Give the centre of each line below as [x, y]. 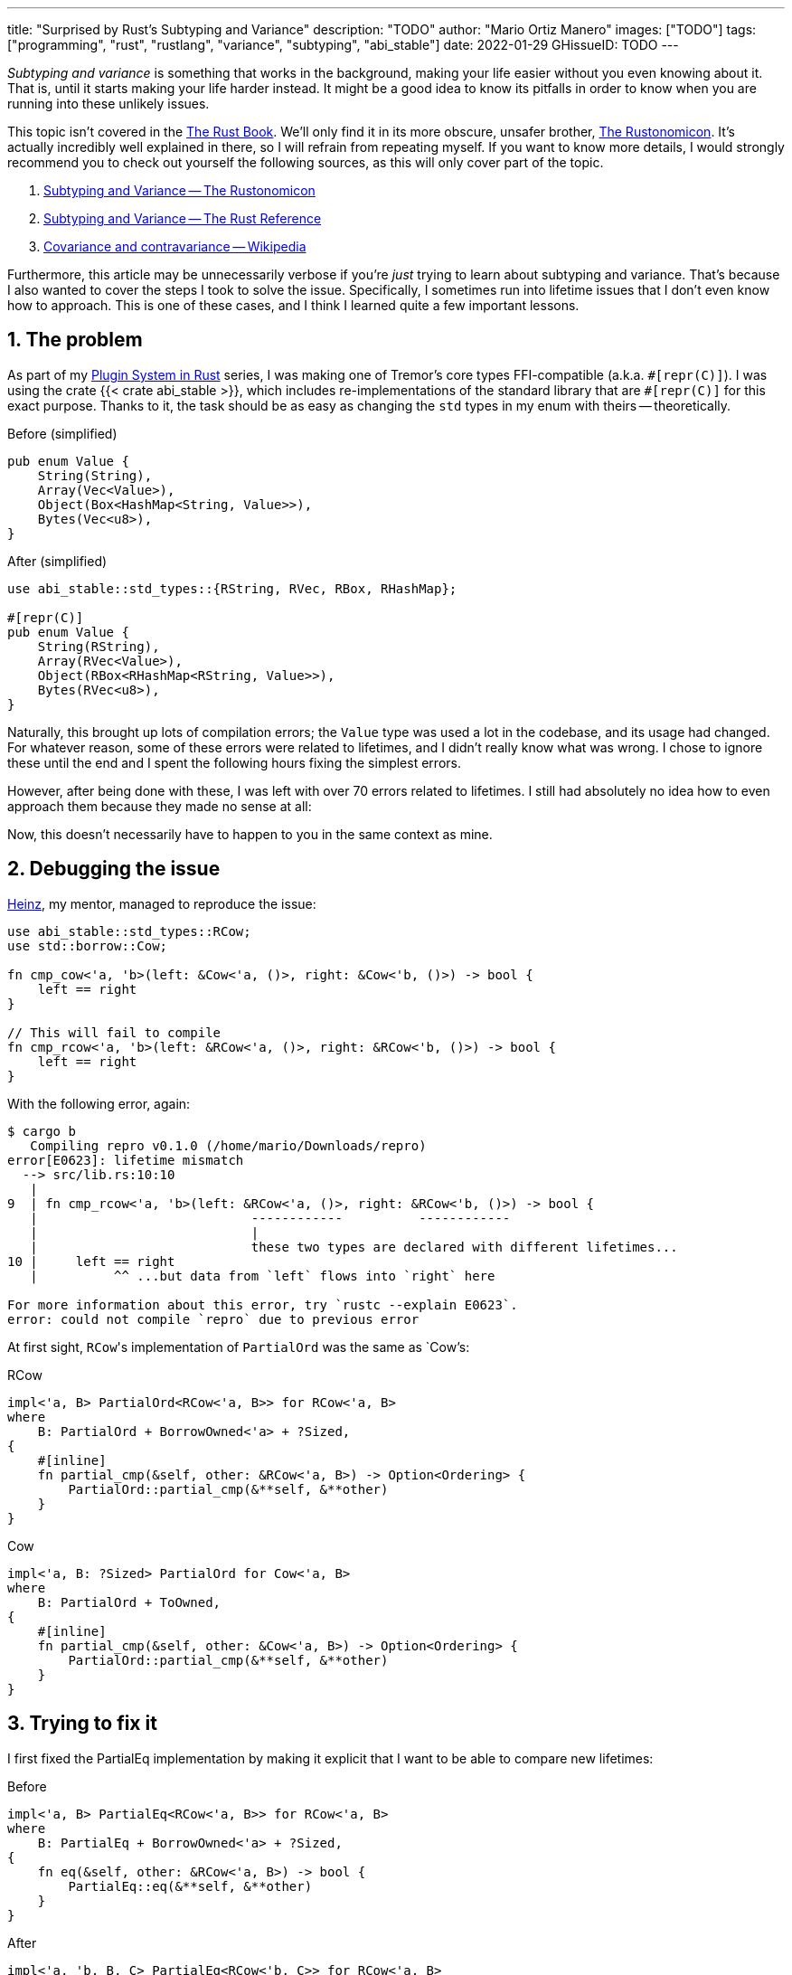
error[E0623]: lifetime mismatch [126, 1160]
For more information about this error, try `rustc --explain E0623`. [263, 1304]
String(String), [95, 475]
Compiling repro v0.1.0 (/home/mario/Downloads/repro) [228, 1145]
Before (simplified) [62, 433]
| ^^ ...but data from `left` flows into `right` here [263, 1276]
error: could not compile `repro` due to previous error [213, 1319]
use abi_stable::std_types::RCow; [129, 931]
